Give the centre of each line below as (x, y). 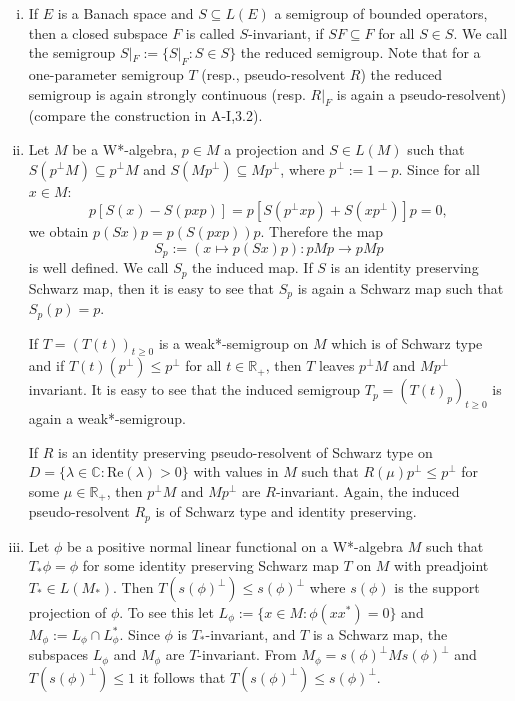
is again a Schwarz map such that (400, 287)
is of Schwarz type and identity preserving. (286, 511)
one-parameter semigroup (106, 73)
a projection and (274, 148)
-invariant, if (286, 32)
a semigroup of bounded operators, (381, 13)
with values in (236, 471)
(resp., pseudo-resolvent (273, 73)
